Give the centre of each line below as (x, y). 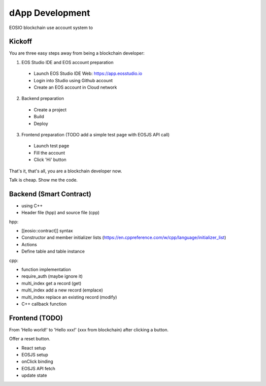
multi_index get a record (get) (51, 283)
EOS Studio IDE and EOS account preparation (67, 62)
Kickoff (20, 42)
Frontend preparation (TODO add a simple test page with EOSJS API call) (96, 134)
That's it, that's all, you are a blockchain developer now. (66, 171)
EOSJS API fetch (38, 368)
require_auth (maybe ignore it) (52, 276)
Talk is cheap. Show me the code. (43, 180)
